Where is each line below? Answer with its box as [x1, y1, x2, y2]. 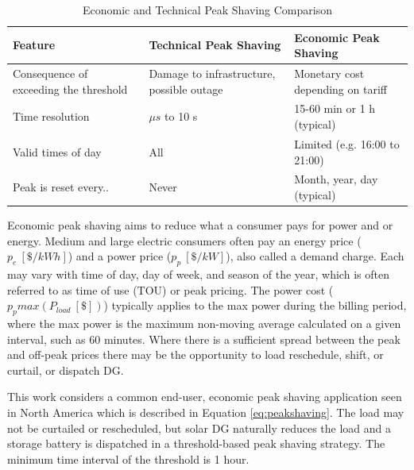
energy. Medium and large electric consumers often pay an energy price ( [7, 232, 362, 248]
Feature [13, 37, 56, 53]
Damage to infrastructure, [149, 65, 276, 82]
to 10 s [164, 108, 198, 125]
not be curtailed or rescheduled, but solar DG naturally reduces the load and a [7, 419, 392, 436]
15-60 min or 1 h [294, 100, 376, 117]
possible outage [149, 80, 223, 97]
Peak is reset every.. [13, 179, 109, 195]
